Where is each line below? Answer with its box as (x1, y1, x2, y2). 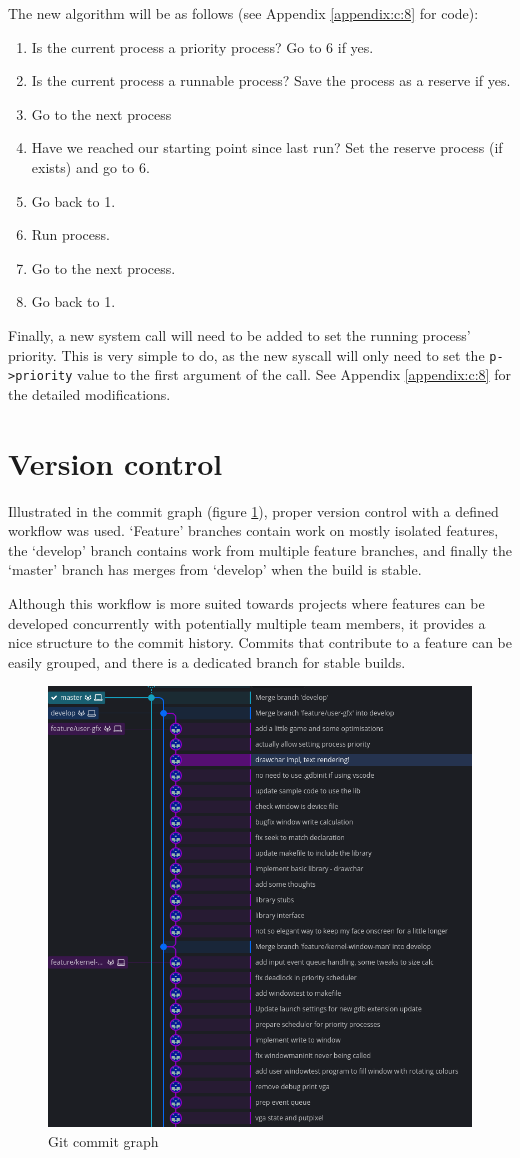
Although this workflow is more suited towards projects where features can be (8, 592, 485, 613)
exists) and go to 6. (31, 156, 150, 177)
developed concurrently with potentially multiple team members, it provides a (8, 612, 486, 633)
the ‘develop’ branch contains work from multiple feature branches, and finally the (8, 539, 512, 560)
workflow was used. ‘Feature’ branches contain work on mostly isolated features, (8, 520, 499, 541)
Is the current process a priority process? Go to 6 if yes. (31, 36, 374, 57)
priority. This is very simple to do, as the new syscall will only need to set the (8, 344, 485, 365)
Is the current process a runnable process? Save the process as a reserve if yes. (31, 70, 511, 91)
